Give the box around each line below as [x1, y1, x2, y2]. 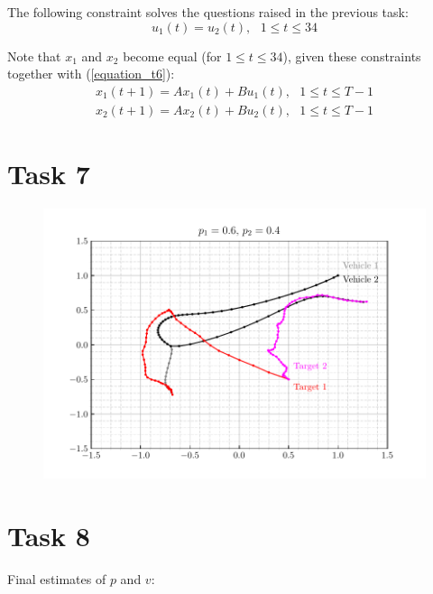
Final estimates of [7, 570, 106, 589]
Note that [7, 46, 61, 65]
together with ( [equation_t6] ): [7, 64, 175, 83]
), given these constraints [282, 46, 421, 65]
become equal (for [123, 46, 222, 65]
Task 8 [7, 517, 90, 554]
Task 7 [7, 155, 90, 192]
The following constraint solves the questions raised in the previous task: [7, 3, 409, 21]
